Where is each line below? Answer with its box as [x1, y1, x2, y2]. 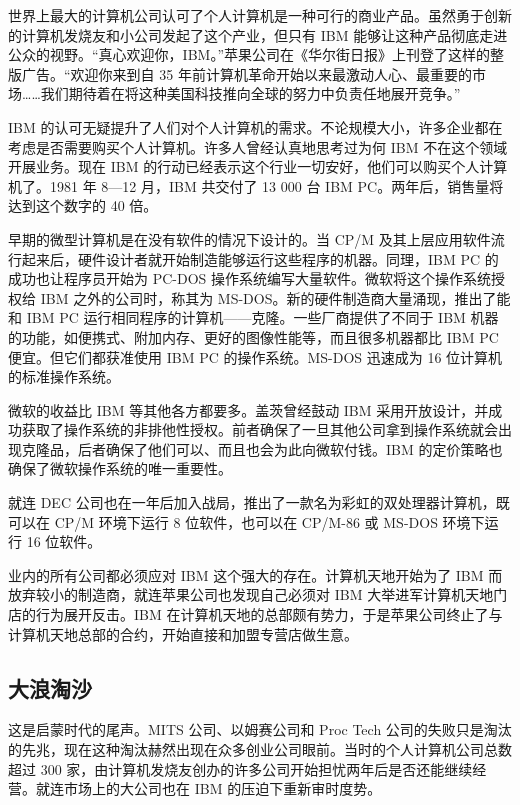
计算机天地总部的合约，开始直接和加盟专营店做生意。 [8, 623, 358, 644]
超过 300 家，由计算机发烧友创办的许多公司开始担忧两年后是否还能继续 [8, 758, 473, 779]
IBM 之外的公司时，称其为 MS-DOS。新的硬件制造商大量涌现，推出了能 [40, 287, 511, 308]
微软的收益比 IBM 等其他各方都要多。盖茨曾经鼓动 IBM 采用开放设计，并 [8, 399, 489, 420]
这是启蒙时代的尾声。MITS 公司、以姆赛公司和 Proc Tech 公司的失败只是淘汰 [8, 719, 512, 740]
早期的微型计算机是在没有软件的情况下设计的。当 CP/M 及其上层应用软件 [8, 228, 491, 249]
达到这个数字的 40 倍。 [8, 195, 158, 216]
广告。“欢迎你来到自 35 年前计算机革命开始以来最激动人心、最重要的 [21, 63, 472, 84]
